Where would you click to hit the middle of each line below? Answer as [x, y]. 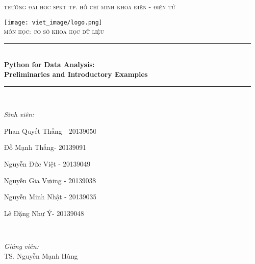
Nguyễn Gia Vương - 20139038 [50, 180]
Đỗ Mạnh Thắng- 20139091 [45, 147]
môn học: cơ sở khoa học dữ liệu [54, 31]
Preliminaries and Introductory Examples [76, 74]
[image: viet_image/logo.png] [53, 22]
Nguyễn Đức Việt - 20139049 [47, 164]
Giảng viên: [21, 246]
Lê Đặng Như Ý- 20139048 [44, 213]
